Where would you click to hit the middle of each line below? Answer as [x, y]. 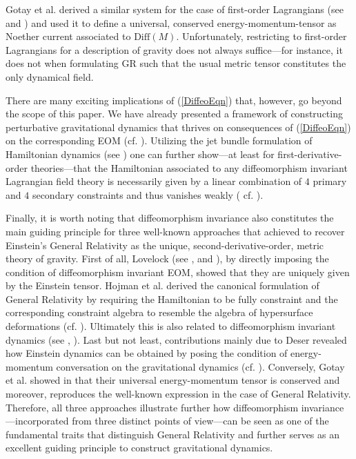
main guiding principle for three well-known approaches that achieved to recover [175, 231]
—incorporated [37, 421]
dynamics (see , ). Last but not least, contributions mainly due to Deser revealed [176, 339]
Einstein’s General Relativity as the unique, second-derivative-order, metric [165, 245]
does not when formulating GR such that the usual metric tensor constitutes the [176, 63]
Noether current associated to [68, 36]
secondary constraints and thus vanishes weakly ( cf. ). [148, 194]
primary [330, 181]
